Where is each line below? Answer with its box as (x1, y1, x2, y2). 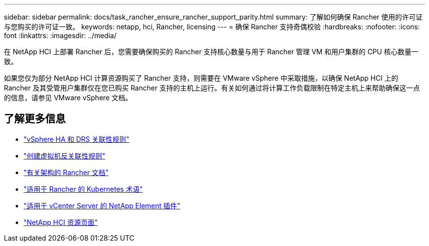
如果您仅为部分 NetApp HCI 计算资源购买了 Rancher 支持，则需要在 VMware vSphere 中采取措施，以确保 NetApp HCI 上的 (4, 74, 398, 82)
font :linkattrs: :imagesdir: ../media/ (4, 31, 117, 40)
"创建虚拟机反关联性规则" (24, 151, 106, 160)
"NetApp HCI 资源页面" (24, 218, 98, 226)
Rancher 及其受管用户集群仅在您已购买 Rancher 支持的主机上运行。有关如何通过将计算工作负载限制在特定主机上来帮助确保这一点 (4, 84, 420, 92)
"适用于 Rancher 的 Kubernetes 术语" (24, 184, 143, 193)
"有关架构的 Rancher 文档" (24, 168, 109, 177)
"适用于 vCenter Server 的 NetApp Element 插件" (24, 201, 181, 210)
